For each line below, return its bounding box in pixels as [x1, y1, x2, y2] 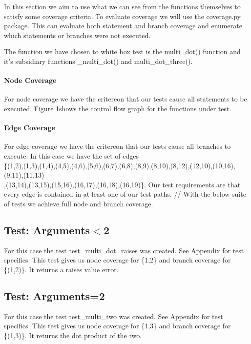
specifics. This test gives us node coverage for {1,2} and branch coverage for [4, 255, 231, 265]
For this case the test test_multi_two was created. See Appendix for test [4, 311, 223, 321]
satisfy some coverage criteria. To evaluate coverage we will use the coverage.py [4, 11, 241, 21]
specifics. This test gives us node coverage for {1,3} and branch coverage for [4, 321, 231, 331]
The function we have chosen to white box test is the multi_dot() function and [4, 46, 241, 57]
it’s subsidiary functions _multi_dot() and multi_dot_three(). [4, 56, 193, 66]
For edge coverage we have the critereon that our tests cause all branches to [4, 141, 231, 151]
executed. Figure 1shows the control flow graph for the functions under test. [4, 103, 231, 113]
